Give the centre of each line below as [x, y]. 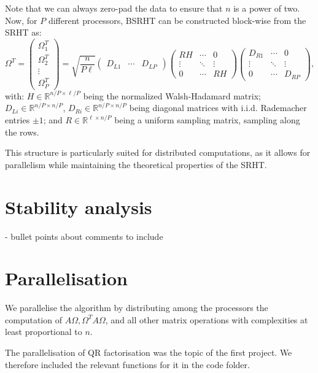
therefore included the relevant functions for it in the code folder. [127, 364]
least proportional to [44, 332]
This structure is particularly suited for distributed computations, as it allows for [158, 152]
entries [17, 120]
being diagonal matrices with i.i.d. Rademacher [218, 108]
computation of [33, 319]
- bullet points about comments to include [84, 236]
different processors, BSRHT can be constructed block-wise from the [177, 20]
